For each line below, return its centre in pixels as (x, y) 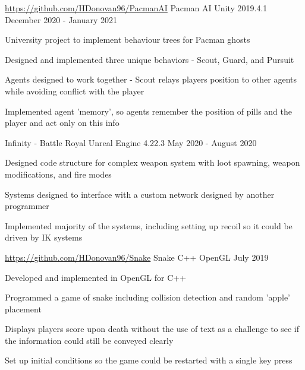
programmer (27, 206)
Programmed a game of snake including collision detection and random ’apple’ (147, 297)
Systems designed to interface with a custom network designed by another (140, 194)
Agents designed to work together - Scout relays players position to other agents (151, 79)
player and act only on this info (62, 123)
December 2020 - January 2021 (61, 19)
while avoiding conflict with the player (75, 91)
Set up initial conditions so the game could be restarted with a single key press (149, 360)
